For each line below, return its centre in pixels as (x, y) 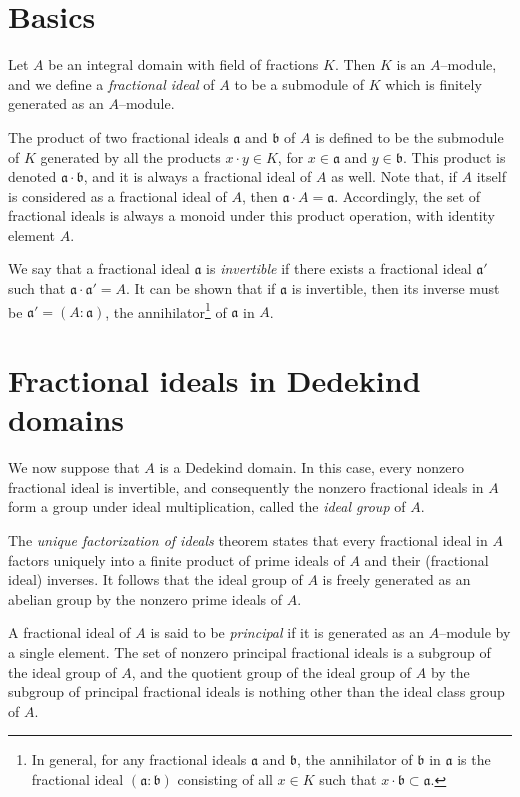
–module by (475, 632)
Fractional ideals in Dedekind (214, 380)
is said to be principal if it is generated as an (287, 632)
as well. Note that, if (394, 176)
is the (474, 759)
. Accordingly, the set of (407, 195)
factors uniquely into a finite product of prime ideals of (176, 559)
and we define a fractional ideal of (111, 83)
